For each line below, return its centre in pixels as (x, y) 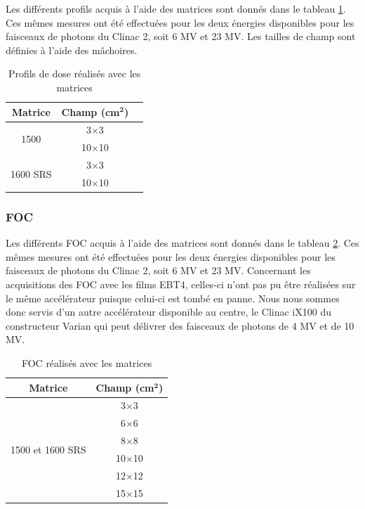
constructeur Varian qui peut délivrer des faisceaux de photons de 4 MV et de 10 (180, 325)
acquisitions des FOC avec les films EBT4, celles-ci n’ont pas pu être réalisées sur (181, 284)
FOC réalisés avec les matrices (87, 363)
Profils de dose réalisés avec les (74, 73)
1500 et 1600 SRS (48, 449)
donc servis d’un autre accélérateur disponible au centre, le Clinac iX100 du (168, 312)
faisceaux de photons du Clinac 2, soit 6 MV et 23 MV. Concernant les (158, 270)
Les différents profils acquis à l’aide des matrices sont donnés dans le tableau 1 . (176, 8)
